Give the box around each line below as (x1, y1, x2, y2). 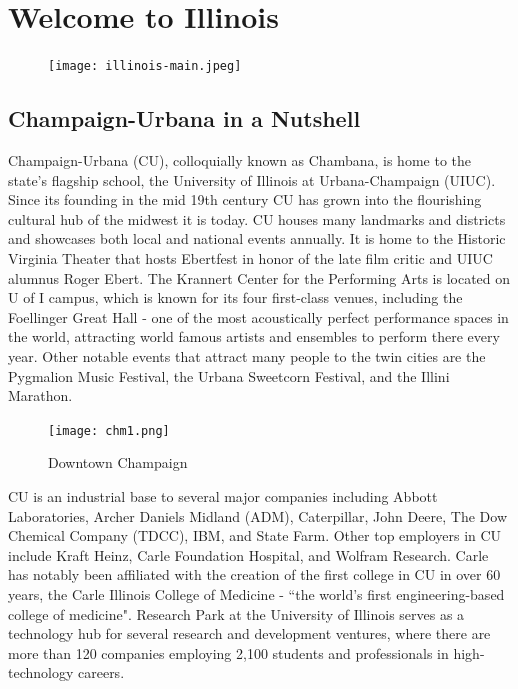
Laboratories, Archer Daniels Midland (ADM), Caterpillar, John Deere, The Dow (8, 505, 508, 526)
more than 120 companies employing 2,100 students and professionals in (8, 642, 449, 663)
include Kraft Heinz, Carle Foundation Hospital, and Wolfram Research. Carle (8, 544, 489, 565)
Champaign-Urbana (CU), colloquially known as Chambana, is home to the (8, 149, 471, 170)
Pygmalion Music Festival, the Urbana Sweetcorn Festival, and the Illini (8, 365, 450, 386)
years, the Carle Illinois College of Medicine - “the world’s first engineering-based (8, 583, 505, 604)
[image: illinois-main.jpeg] (48, 59, 242, 74)
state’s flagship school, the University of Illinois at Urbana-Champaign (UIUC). (8, 169, 496, 190)
